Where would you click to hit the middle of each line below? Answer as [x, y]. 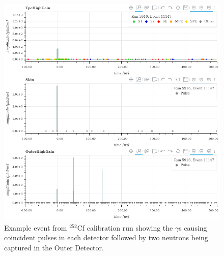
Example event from [36, 227]
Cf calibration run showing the [125, 227]
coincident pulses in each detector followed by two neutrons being [106, 237]
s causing [193, 227]
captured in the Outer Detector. [54, 247]
